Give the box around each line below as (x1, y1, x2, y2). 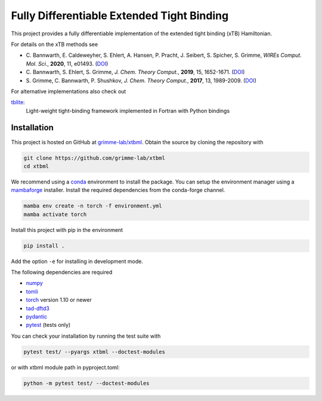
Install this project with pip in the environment (11, 226, 123, 233)
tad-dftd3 (26, 305, 50, 312)
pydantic (26, 313, 48, 320)
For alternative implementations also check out (11, 87, 126, 95)
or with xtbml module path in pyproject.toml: (11, 363, 120, 371)
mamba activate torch (23, 211, 87, 218)
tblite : (11, 99, 25, 106)
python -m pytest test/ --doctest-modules (23, 379, 150, 387)
